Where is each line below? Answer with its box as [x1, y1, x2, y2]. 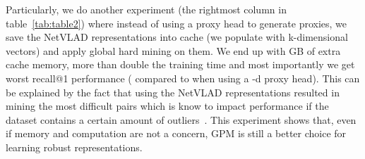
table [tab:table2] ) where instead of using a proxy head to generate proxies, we [6, 15, 347, 30]
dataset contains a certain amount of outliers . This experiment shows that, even [6, 112, 357, 127]
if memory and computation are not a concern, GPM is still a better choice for [6, 126, 347, 141]
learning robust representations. [6, 139, 143, 154]
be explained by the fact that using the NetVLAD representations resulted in [6, 84, 340, 99]
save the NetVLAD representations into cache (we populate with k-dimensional [6, 30, 348, 44]
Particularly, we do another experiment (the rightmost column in [6, 2, 287, 16]
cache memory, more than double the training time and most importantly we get [6, 57, 355, 72]
